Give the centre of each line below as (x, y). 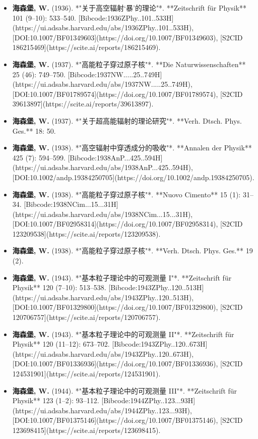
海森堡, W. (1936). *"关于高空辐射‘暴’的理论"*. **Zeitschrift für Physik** (130, 8)
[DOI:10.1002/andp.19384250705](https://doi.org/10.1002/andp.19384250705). (133, 177)
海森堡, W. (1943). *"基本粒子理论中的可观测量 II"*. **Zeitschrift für (123, 334)
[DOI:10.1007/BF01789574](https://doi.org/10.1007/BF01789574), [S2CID (127, 94)
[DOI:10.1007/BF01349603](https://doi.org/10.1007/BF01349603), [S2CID (127, 37)
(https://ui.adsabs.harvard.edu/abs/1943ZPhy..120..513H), (103, 297)
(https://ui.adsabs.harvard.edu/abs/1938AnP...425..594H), (103, 167)
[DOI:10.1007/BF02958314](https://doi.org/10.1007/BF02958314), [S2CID (127, 224)
